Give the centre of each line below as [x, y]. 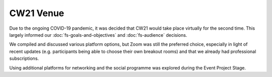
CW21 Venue [37, 13]
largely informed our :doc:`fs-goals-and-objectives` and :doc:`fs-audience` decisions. [98, 35]
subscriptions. [24, 58]
